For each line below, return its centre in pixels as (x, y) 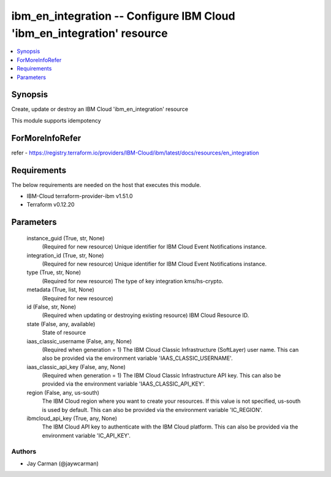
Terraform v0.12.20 (51, 205)
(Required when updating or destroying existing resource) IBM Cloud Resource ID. (146, 315)
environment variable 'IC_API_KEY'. (86, 435)
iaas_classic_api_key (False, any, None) (76, 367)
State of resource (64, 333)
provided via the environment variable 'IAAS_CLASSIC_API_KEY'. (124, 384)
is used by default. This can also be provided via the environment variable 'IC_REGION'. (152, 410)
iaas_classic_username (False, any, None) (79, 341)
